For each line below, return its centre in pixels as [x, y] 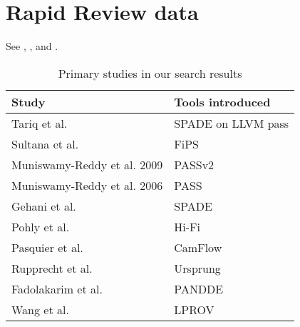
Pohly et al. [41, 226]
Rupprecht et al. [52, 268]
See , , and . [32, 46]
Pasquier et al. [47, 247]
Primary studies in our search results [150, 73]
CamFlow [198, 247]
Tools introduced [222, 101]
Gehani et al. [44, 206]
